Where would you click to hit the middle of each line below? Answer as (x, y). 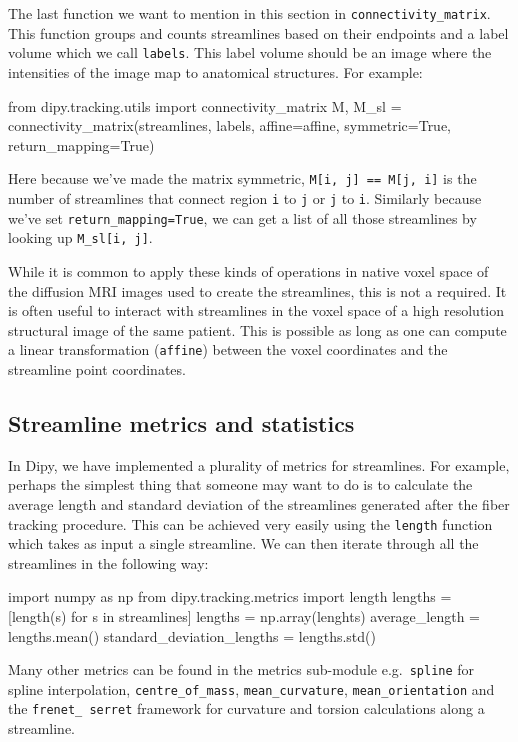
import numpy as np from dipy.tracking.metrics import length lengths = (230, 596)
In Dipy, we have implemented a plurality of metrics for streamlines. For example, (259, 464)
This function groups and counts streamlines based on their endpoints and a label (258, 32)
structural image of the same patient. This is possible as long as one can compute (257, 329)
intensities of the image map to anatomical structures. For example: (215, 71)
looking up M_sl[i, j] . (80, 237)
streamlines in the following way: (108, 562)
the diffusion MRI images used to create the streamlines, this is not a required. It (257, 290)
